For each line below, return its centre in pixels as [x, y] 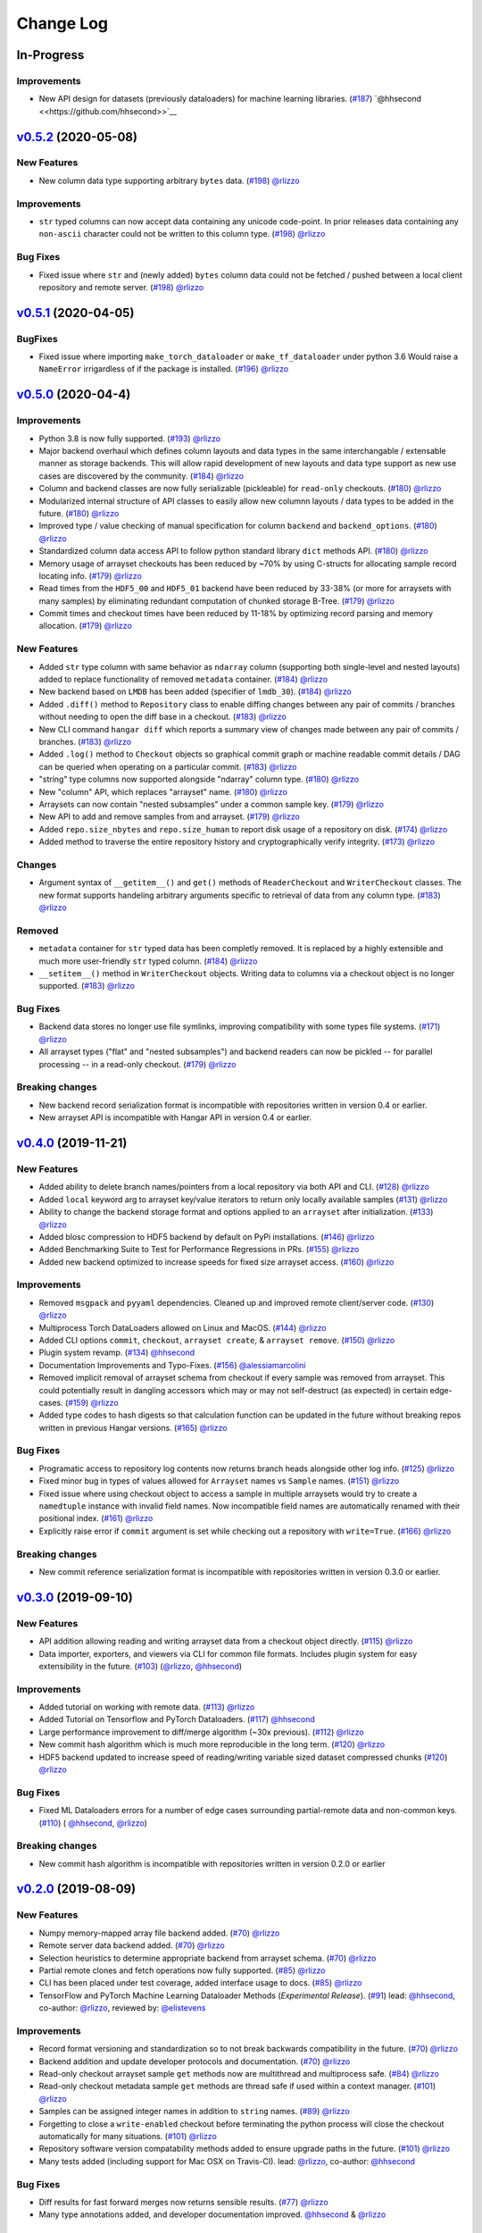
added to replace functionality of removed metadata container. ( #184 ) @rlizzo [183, 680]
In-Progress [50, 55]
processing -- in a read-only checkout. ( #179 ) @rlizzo [137, 1064]
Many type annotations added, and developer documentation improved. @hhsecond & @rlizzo [212, 2214]
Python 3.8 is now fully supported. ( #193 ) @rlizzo [130, 439]
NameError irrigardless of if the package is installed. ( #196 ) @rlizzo [164, 369]
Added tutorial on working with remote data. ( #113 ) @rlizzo [147, 1707]
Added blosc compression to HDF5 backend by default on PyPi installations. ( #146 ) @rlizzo [207, 1236]
